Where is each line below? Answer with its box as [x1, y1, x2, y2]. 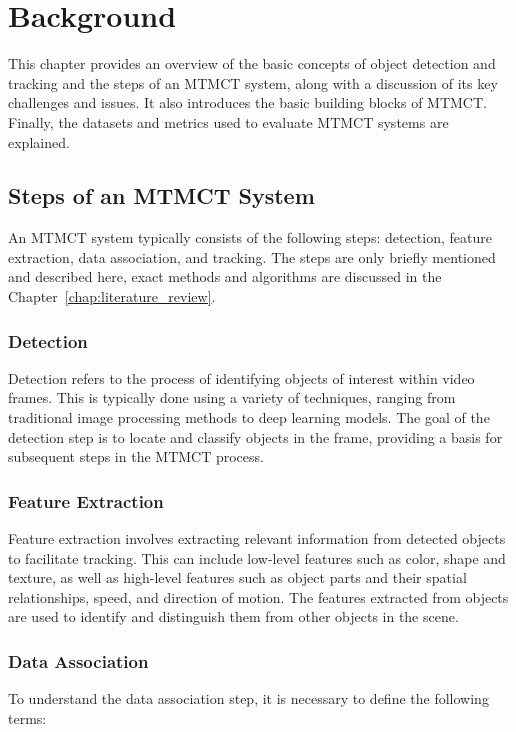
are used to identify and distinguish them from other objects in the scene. [8, 606, 459, 627]
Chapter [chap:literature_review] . [8, 286, 216, 307]
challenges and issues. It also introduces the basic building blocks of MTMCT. [8, 92, 487, 113]
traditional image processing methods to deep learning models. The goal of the [8, 407, 490, 428]
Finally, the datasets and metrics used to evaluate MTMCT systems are [8, 111, 449, 132]
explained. [8, 131, 70, 152]
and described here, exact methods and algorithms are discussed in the [8, 266, 442, 287]
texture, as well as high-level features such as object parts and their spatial [8, 567, 467, 588]
